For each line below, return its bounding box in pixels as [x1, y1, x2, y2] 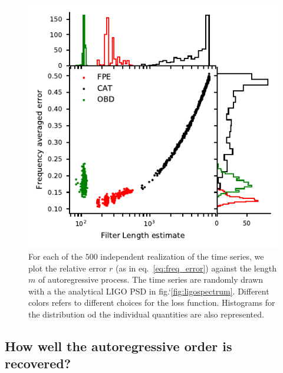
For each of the [28, 250, 83, 263]
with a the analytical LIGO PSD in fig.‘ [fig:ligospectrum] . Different [28, 284, 269, 297]
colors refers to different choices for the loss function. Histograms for [28, 296, 275, 309]
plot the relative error [28, 261, 107, 274]
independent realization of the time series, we [100, 250, 264, 263]
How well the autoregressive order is [5, 337, 232, 355]
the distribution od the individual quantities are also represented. [28, 308, 264, 320]
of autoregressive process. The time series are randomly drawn [38, 273, 263, 286]
